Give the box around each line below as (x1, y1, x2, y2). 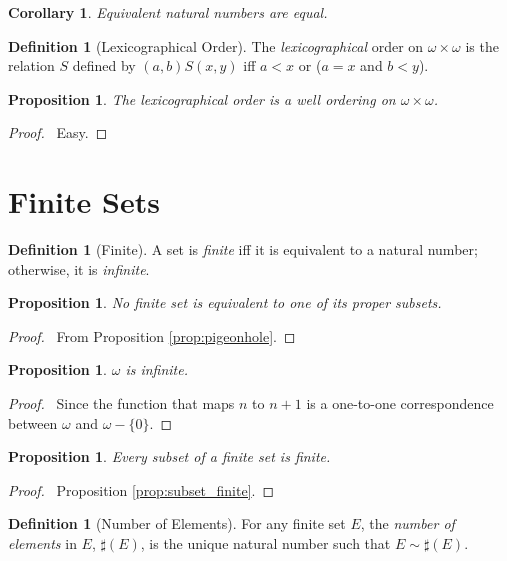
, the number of (360, 513, 455, 534)
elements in (8, 533, 77, 554)
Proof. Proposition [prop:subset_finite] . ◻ (8, 479, 275, 500)
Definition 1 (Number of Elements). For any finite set (8, 513, 346, 534)
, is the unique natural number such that (140, 533, 391, 554)
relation (8, 55, 55, 76)
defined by (72, 55, 136, 76)
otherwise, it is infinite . (8, 258, 150, 279)
